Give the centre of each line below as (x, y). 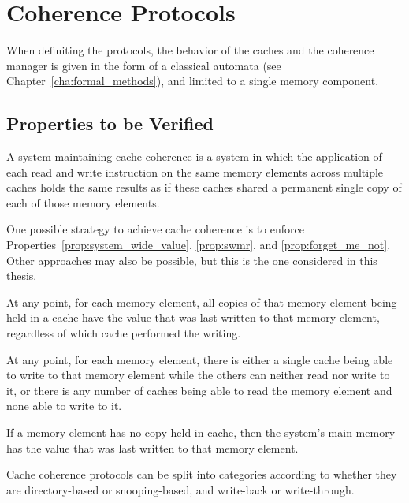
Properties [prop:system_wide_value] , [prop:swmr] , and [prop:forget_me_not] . (199, 245)
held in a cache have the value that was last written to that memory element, (193, 317)
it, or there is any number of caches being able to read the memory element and (199, 390)
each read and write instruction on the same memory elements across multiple (195, 171)
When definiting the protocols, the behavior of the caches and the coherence (190, 50)
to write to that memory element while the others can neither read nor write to (198, 375)
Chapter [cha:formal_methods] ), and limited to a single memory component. (193, 81)
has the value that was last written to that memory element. (152, 447)
